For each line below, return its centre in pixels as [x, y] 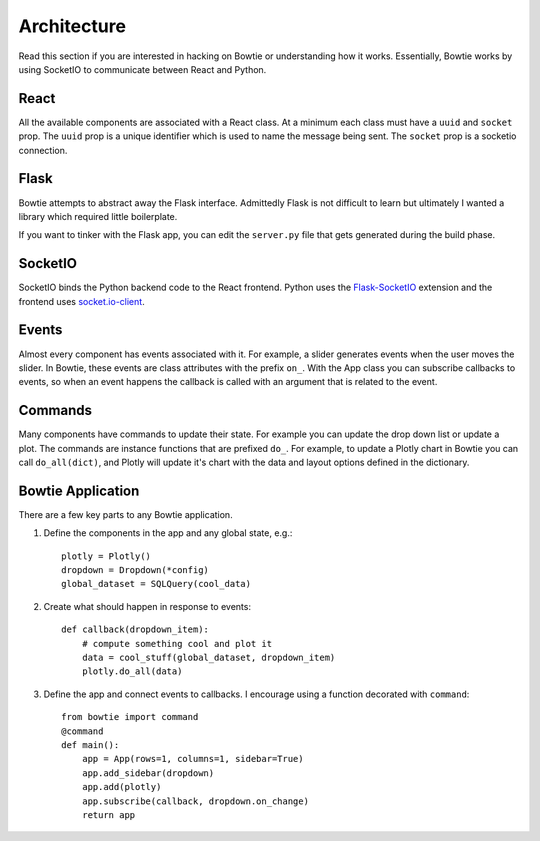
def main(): [90, 744]
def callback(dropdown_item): [135, 629]
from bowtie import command [130, 717]
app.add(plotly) [121, 787]
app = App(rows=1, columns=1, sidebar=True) [192, 759]
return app [108, 814]
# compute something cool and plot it [177, 643]
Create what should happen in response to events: [147, 606]
